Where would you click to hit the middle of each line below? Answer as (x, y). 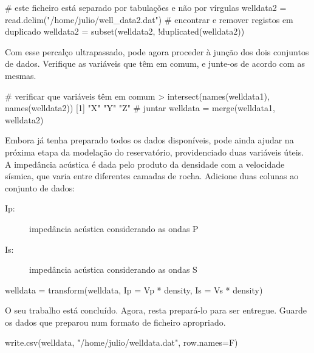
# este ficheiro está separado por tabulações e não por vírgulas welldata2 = (146, 7)
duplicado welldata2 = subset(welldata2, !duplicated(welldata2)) (125, 31)
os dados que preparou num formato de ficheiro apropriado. (115, 322)
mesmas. (21, 75)
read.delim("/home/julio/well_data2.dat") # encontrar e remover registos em (149, 19)
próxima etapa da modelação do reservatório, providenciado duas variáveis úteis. (155, 152)
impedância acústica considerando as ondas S (113, 269)
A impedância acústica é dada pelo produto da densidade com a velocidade (145, 164)
